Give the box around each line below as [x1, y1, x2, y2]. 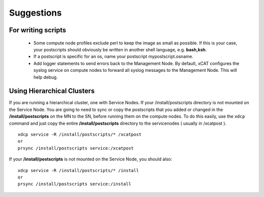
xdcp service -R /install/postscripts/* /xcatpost [18, 131, 142, 137]
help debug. [33, 74, 58, 80]
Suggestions [9, 7, 62, 18]
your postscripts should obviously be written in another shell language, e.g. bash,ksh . [33, 46, 207, 52]
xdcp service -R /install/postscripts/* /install [18, 168, 139, 173]
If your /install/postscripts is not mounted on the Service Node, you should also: [9, 156, 172, 162]
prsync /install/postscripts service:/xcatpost [18, 145, 134, 151]
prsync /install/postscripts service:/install [18, 181, 132, 187]
